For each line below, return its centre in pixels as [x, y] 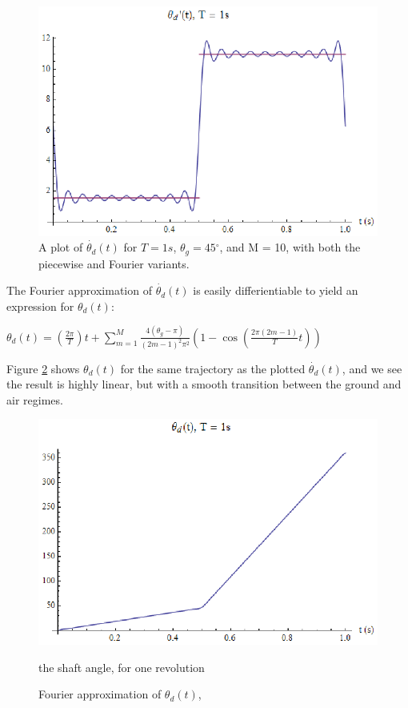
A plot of [61, 247]
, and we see [372, 368]
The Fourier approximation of [79, 290]
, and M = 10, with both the [290, 247]
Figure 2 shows [43, 368]
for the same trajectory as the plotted [213, 368]
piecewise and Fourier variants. [114, 263]
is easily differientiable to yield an [276, 290]
